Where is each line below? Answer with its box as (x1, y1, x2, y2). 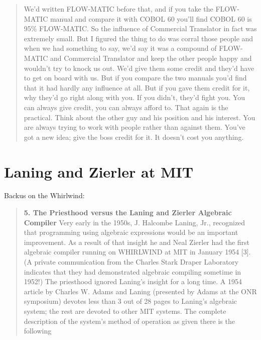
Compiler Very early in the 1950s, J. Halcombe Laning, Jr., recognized (24, 217, 245, 227)
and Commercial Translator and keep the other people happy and (50, 52, 252, 63)
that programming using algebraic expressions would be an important (24, 227, 238, 237)
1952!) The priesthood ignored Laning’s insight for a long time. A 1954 (24, 276, 242, 287)
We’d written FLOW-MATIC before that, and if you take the (24, 4, 213, 14)
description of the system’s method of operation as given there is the (24, 315, 235, 326)
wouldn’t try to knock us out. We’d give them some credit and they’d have (24, 62, 254, 73)
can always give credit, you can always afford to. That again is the (24, 102, 228, 112)
